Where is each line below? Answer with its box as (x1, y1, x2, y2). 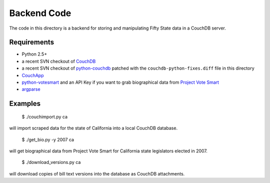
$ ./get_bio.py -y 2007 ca (21, 136, 74, 142)
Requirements (9, 38, 54, 47)
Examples (9, 99, 41, 108)
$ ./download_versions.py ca (21, 159, 81, 165)
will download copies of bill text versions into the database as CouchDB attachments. (9, 170, 185, 176)
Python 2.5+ (21, 51, 47, 57)
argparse (21, 86, 40, 92)
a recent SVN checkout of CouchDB (21, 58, 96, 64)
